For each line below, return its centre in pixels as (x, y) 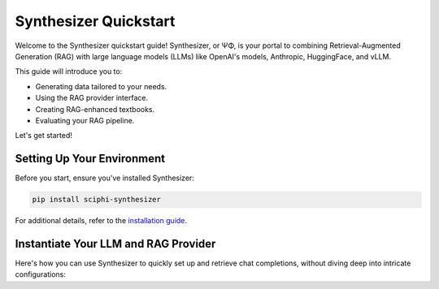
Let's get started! (44, 136)
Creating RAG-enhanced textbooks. (95, 109)
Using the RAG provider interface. (92, 98)
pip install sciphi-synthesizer (97, 200)
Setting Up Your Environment (90, 159)
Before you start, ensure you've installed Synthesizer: (105, 178)
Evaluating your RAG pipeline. (85, 120)
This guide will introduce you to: (69, 71)
